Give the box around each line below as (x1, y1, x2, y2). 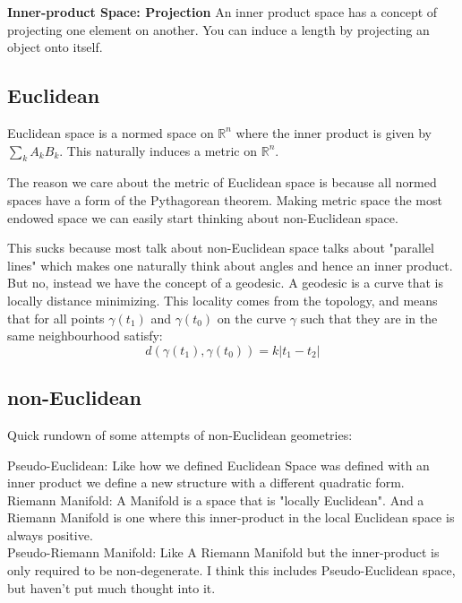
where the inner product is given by (235, 123, 432, 142)
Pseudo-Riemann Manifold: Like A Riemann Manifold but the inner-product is (7, 543, 440, 562)
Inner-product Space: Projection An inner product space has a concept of (7, 3, 438, 21)
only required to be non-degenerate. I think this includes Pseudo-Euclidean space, (7, 561, 456, 580)
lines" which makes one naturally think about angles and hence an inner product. (7, 255, 453, 274)
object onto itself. (7, 38, 103, 56)
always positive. (7, 525, 93, 544)
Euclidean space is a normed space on (7, 123, 214, 142)
